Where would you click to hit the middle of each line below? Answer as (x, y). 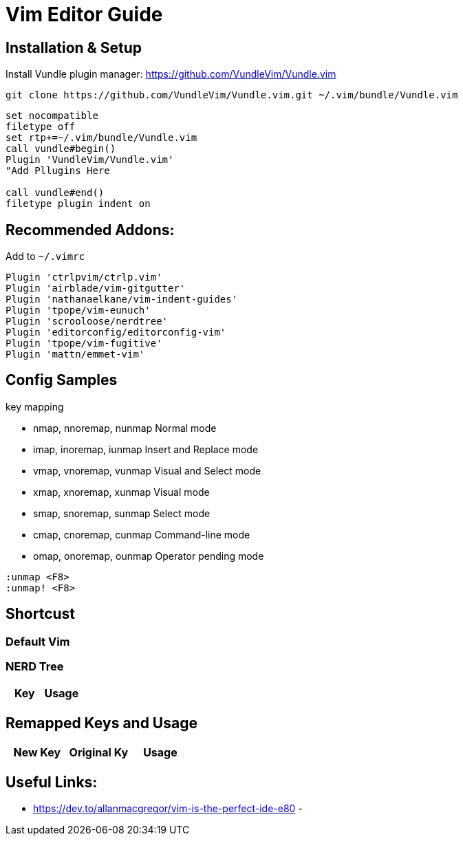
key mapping (35, 406)
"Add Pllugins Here (58, 171)
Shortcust (41, 614)
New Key (37, 753)
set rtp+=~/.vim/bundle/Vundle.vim (101, 138)
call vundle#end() (55, 193)
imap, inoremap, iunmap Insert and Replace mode (146, 449)
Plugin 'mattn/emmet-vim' (75, 354)
